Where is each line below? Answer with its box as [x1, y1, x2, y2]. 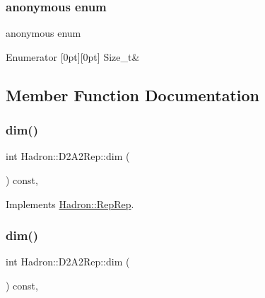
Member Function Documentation [6, 84, 260, 105]
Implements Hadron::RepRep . [6, 196, 134, 211]
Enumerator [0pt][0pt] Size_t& [6, 49, 140, 64]
